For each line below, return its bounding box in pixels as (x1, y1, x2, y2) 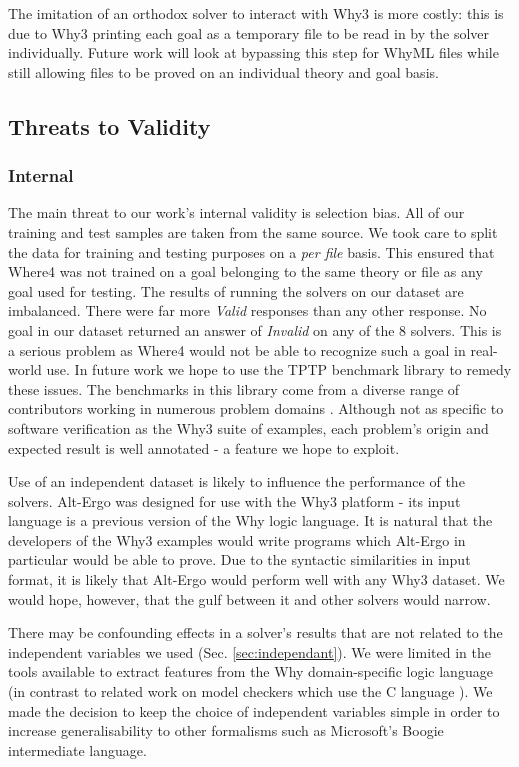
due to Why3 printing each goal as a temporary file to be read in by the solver (8, 22, 490, 43)
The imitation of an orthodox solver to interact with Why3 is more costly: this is (8, 3, 504, 23)
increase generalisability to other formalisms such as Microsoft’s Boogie (8, 720, 444, 741)
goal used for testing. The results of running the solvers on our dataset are (8, 280, 464, 301)
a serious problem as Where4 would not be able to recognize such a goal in (8, 339, 466, 360)
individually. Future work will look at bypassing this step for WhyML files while (8, 42, 499, 63)
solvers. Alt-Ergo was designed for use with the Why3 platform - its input (8, 490, 461, 511)
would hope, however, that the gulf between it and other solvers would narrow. (8, 588, 491, 609)
